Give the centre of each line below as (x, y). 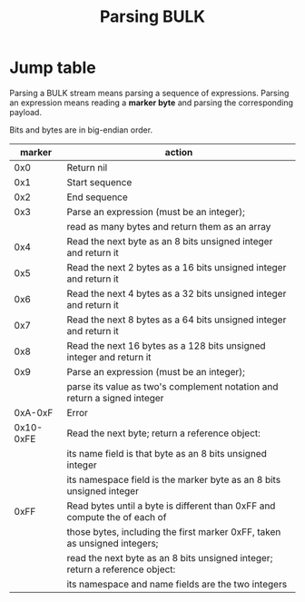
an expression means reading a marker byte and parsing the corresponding (151, 103)
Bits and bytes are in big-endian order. (81, 130)
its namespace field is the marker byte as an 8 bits (174, 479)
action (179, 152)
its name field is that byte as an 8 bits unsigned (167, 453)
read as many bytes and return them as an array (169, 226)
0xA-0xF (34, 412)
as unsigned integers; (113, 543)
